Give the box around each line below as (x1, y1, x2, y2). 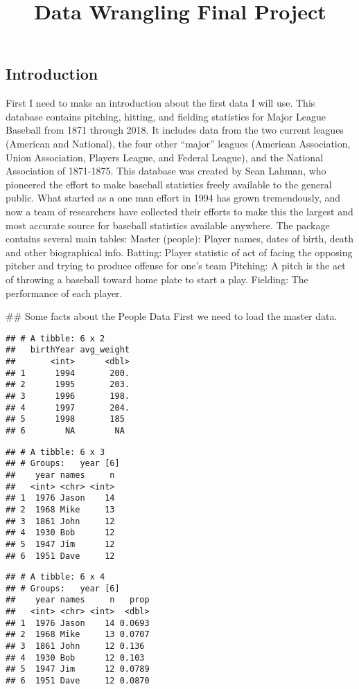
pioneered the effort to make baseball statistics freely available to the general (6, 177, 332, 191)
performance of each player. (6, 285, 123, 300)
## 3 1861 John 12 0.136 (6, 641, 145, 652)
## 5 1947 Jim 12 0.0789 (6, 664, 150, 674)
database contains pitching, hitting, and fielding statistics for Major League (6, 109, 326, 123)
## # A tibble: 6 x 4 (6, 572, 105, 582)
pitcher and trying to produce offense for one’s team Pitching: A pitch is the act (6, 258, 346, 273)
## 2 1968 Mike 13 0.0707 (6, 629, 150, 640)
